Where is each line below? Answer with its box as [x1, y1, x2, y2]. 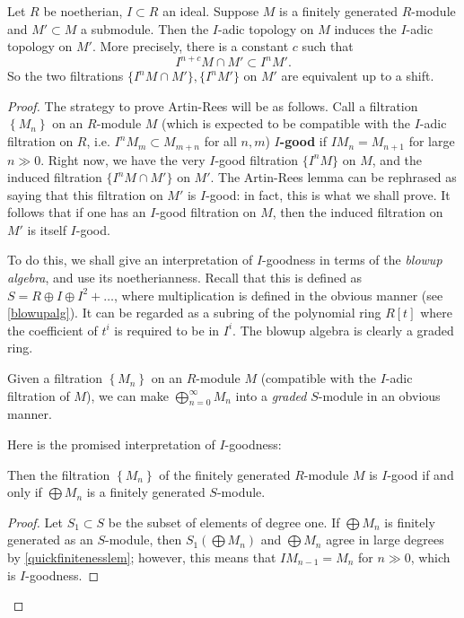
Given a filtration [7, 369, 102, 387]
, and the [372, 150, 423, 169]
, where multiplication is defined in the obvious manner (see [114, 285, 443, 304]
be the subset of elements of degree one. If [108, 512, 340, 531]
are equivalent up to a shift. [281, 66, 434, 85]
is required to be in [114, 320, 220, 339]
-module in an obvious [318, 386, 441, 405]
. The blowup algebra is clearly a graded [232, 320, 454, 339]
